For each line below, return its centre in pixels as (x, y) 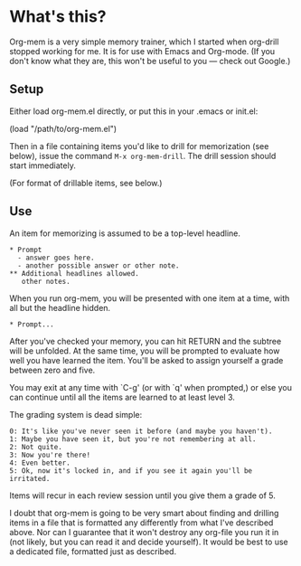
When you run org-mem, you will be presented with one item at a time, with (150, 298)
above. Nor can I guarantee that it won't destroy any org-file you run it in (144, 532)
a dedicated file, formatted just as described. (93, 551)
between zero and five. (52, 370)
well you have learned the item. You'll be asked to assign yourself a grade (146, 360)
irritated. (30, 478)
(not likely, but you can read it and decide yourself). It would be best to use (149, 542)
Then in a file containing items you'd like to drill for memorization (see (139, 146)
